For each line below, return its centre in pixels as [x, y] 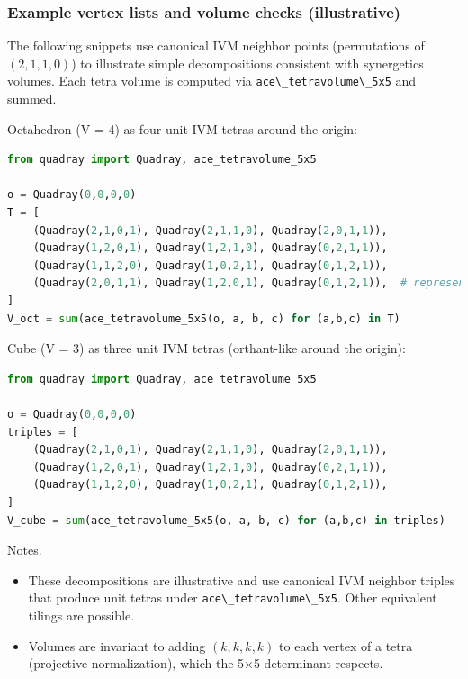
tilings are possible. [81, 615]
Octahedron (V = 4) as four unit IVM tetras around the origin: [182, 128]
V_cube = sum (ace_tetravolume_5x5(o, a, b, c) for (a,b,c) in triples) [226, 520]
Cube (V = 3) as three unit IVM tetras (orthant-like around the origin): [207, 348]
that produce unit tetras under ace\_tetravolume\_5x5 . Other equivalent [233, 598]
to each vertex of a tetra [346, 645]
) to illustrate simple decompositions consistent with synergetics [247, 63]
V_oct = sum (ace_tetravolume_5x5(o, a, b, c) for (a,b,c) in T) [204, 318]
